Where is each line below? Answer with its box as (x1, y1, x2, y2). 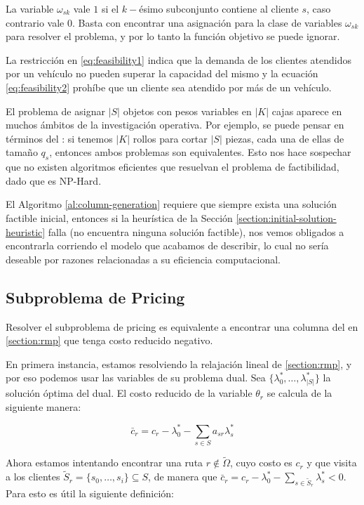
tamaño (6, 145, 38, 159)
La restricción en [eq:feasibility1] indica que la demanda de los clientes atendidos (6, 52, 351, 67)
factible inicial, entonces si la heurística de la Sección (6, 210, 233, 225)
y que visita (306, 455, 357, 470)
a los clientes (6, 469, 60, 484)
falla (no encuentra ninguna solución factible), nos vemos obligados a (48, 224, 344, 239)
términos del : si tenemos (6, 131, 113, 145)
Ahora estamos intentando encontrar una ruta (6, 455, 203, 470)
